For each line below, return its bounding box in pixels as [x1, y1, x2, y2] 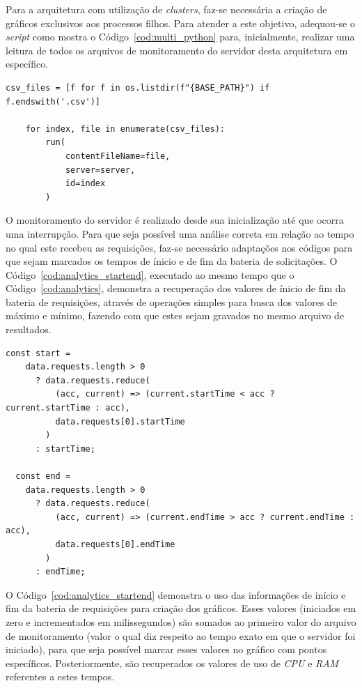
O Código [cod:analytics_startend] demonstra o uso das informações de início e [6, 587, 346, 602]
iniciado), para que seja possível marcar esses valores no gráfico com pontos [6, 642, 327, 657]
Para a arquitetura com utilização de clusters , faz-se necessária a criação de [6, 2, 327, 16]
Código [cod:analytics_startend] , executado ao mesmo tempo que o [6, 267, 294, 282]
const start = [6, 348, 71, 358]
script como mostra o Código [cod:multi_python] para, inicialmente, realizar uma [6, 29, 355, 44]
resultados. [6, 322, 52, 337]
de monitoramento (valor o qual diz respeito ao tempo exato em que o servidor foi [6, 628, 356, 643]
